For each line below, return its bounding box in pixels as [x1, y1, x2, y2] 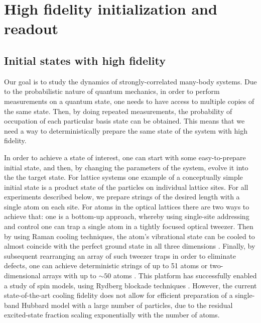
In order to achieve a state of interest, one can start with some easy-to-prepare [4, 152, 246, 162]
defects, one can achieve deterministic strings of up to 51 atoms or [4, 260, 208, 271]
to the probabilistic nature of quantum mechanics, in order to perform [4, 86, 220, 96]
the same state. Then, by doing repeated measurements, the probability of [4, 105, 232, 116]
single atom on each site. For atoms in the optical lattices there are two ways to [4, 201, 249, 211]
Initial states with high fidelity [4, 52, 166, 68]
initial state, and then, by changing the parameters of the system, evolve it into [4, 162, 248, 172]
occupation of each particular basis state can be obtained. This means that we [4, 116, 245, 126]
